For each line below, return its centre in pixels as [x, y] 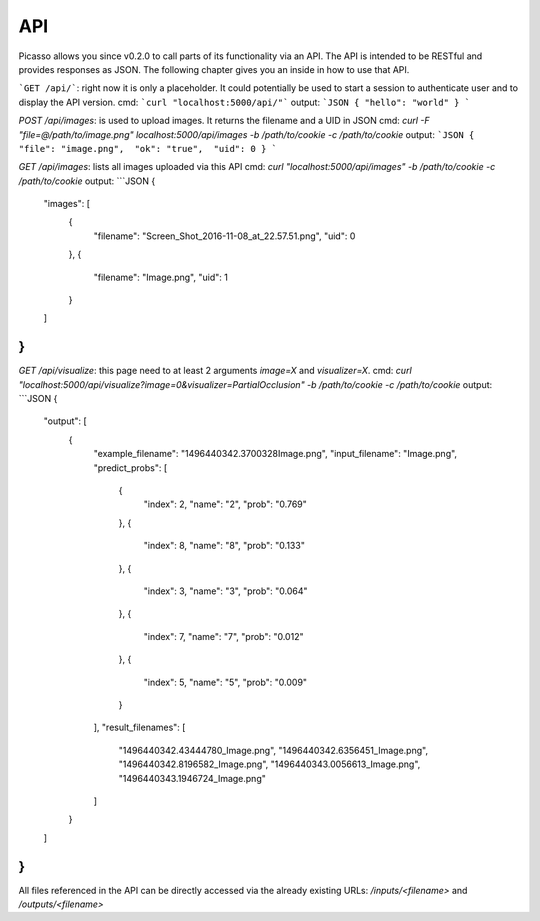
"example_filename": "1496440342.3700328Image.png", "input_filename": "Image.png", [275, 454]
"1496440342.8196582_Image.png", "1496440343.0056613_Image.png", [269, 764]
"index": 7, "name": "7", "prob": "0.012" [223, 636]
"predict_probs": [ [130, 467]
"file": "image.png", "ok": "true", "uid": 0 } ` [148, 148]
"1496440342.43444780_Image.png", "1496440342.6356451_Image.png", [273, 750]
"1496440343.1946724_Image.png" [192, 778]
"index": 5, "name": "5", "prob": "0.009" [225, 682]
